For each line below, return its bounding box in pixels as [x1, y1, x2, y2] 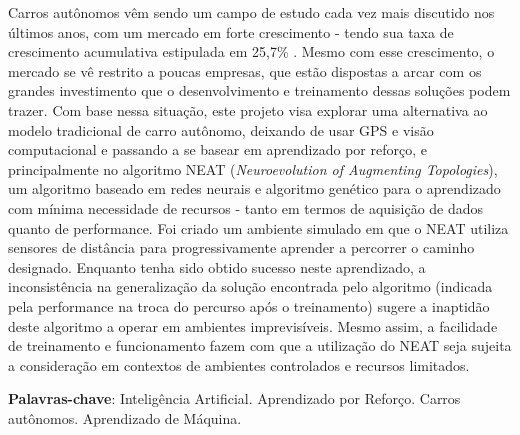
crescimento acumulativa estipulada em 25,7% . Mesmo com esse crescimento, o [8, 41, 495, 62]
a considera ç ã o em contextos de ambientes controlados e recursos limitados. [8, 354, 470, 375]
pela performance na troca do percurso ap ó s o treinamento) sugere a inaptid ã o [8, 295, 490, 316]
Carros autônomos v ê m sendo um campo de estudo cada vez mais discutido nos [8, 2, 495, 22]
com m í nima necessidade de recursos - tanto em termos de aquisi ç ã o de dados [8, 197, 484, 218]
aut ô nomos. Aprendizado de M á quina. [8, 407, 242, 428]
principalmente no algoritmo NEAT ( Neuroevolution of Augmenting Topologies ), [8, 158, 498, 179]
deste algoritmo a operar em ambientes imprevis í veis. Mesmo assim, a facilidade [8, 315, 498, 336]
